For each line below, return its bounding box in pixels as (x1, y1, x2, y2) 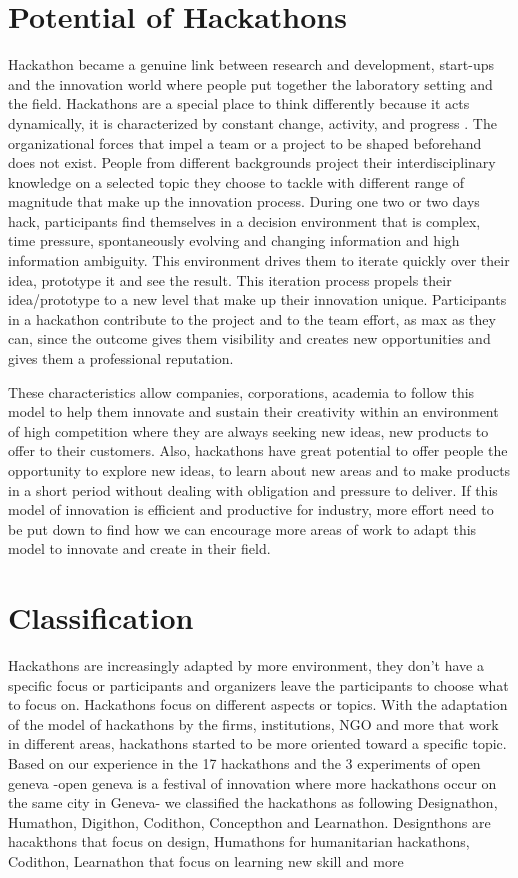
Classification (8, 597, 194, 638)
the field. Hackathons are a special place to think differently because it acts (8, 93, 470, 114)
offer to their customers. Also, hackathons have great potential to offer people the (8, 440, 508, 461)
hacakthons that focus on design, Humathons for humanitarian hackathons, (8, 831, 470, 852)
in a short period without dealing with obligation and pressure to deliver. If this (8, 479, 498, 500)
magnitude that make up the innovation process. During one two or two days (8, 191, 480, 212)
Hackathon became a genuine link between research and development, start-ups (8, 54, 495, 75)
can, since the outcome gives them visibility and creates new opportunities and (8, 328, 491, 349)
